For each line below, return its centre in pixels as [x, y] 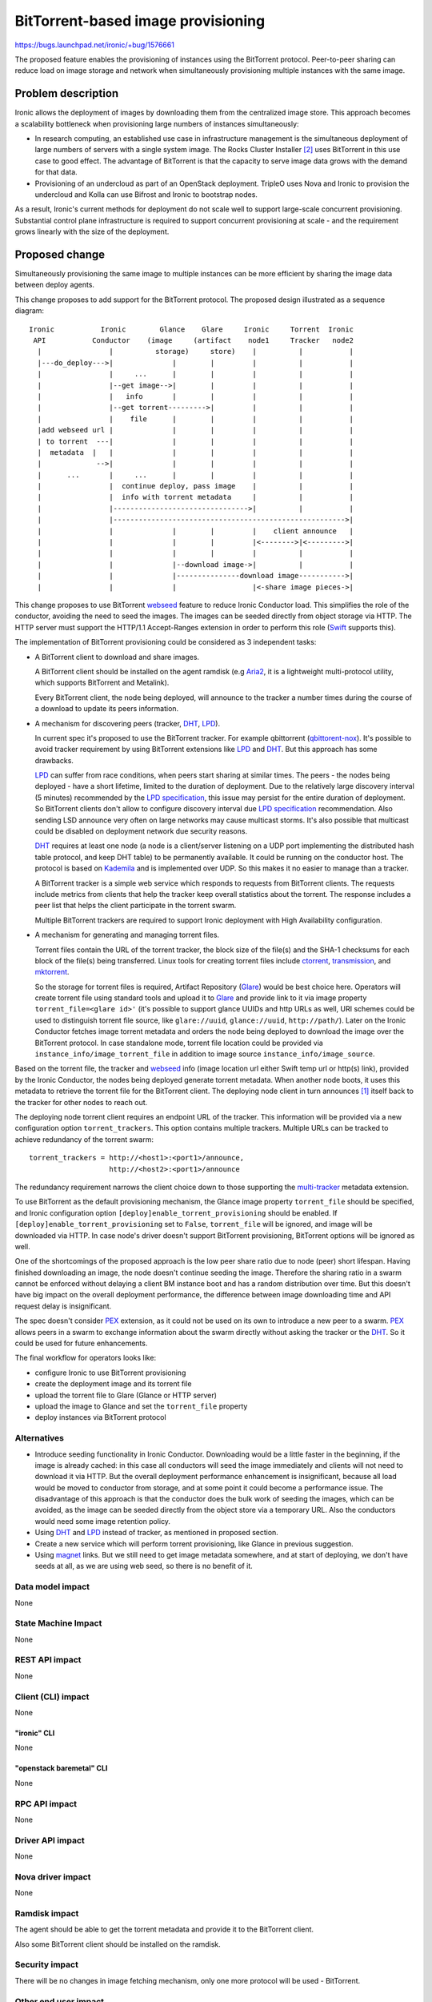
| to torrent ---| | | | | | [196, 441]
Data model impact [52, 1587]
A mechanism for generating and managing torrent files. [127, 935]
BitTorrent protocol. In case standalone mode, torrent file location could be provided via [179, 1043]
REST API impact [48, 1660]
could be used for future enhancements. [81, 1343]
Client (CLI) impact [52, 1696]
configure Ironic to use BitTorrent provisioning [110, 1373]
